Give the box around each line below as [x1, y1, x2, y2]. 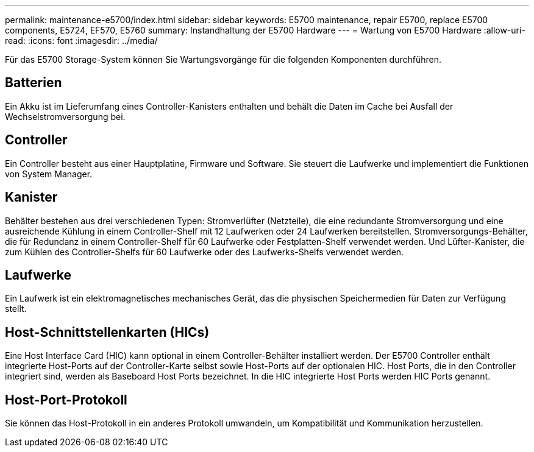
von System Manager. [5, 168, 93, 179]
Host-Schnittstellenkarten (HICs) [5, 324, 210, 340]
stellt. [5, 303, 27, 314]
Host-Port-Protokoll [5, 392, 127, 408]
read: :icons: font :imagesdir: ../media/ [5, 35, 158, 46]
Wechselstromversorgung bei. [5, 111, 126, 122]
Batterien [5, 75, 62, 91]
